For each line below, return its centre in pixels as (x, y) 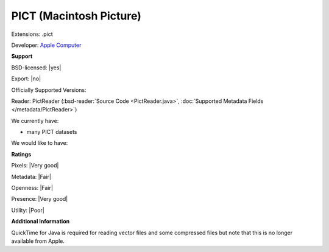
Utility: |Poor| (28, 210)
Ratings (21, 154)
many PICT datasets (52, 132)
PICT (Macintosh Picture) (76, 16)
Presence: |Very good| (40, 199)
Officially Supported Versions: (49, 90)
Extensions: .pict (32, 34)
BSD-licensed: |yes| (36, 68)
